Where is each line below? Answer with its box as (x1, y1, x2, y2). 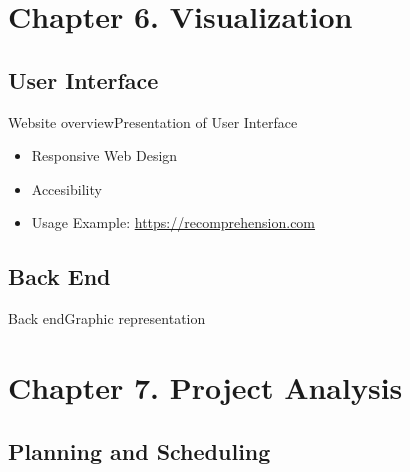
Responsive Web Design (31, 145, 178, 166)
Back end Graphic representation (8, 308, 206, 329)
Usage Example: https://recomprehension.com (31, 212, 316, 233)
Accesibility (31, 178, 102, 199)
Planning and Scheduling (8, 435, 271, 466)
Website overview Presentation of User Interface (8, 111, 298, 132)
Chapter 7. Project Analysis (8, 366, 403, 407)
